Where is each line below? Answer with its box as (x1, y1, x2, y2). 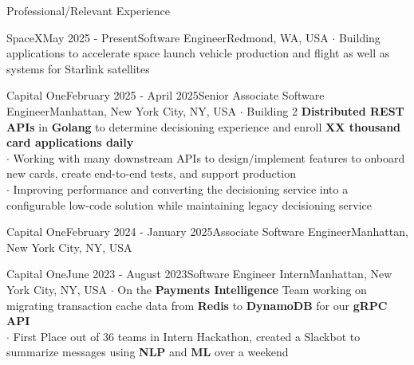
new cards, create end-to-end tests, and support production (6, 165, 296, 182)
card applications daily (6, 134, 134, 151)
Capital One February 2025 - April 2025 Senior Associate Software (6, 87, 325, 104)
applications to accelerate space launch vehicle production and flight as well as (6, 45, 390, 61)
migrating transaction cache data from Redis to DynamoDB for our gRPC (6, 296, 388, 313)
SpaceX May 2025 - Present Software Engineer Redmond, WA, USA (6, 29, 329, 45)
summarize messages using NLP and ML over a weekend (6, 343, 289, 360)
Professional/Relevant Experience (6, 2, 170, 18)
